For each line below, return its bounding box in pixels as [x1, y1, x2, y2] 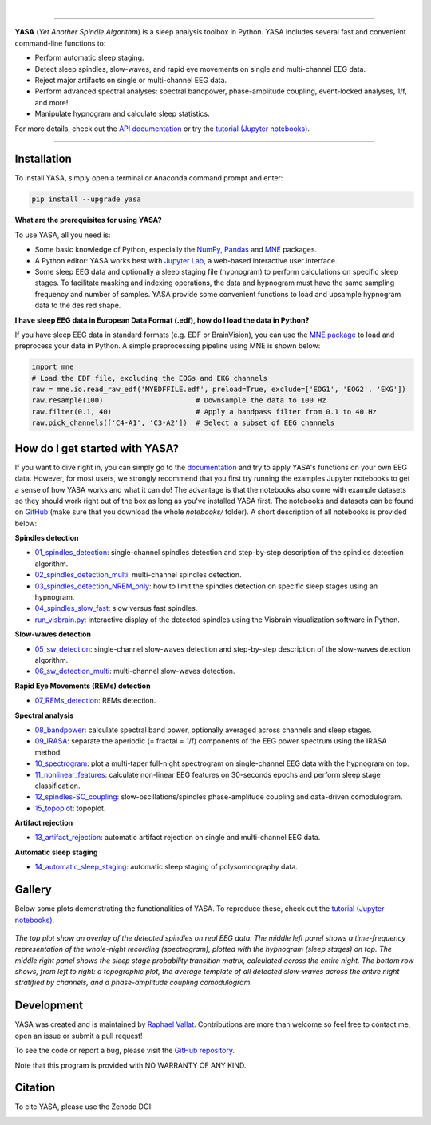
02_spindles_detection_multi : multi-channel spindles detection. [34, 570, 242, 580]
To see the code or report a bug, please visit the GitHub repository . [14, 1046, 235, 1056]
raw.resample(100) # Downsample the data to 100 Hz [31, 396, 326, 405]
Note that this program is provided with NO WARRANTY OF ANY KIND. [14, 1060, 247, 1070]
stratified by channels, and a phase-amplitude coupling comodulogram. [14, 978, 253, 988]
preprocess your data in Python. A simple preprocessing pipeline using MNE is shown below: [14, 341, 321, 351]
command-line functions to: [14, 38, 106, 48]
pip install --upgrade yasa [31, 195, 141, 204]
